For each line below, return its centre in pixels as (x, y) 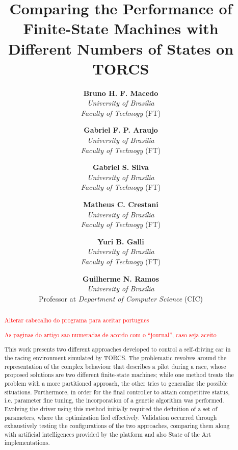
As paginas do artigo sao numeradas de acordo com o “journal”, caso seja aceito (110, 334)
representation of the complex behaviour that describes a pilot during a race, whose (115, 366)
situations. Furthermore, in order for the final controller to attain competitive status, (117, 392)
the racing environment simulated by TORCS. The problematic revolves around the (115, 357)
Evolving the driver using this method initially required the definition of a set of (111, 408)
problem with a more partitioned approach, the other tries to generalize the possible (116, 383)
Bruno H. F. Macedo (121, 93)
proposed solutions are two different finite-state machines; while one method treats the (119, 375)
